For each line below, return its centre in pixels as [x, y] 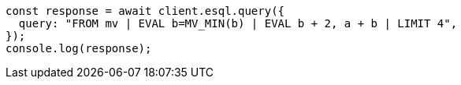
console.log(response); [79, 48]
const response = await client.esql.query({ [145, 11]
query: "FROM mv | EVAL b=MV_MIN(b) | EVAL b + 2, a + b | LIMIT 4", [238, 23]
